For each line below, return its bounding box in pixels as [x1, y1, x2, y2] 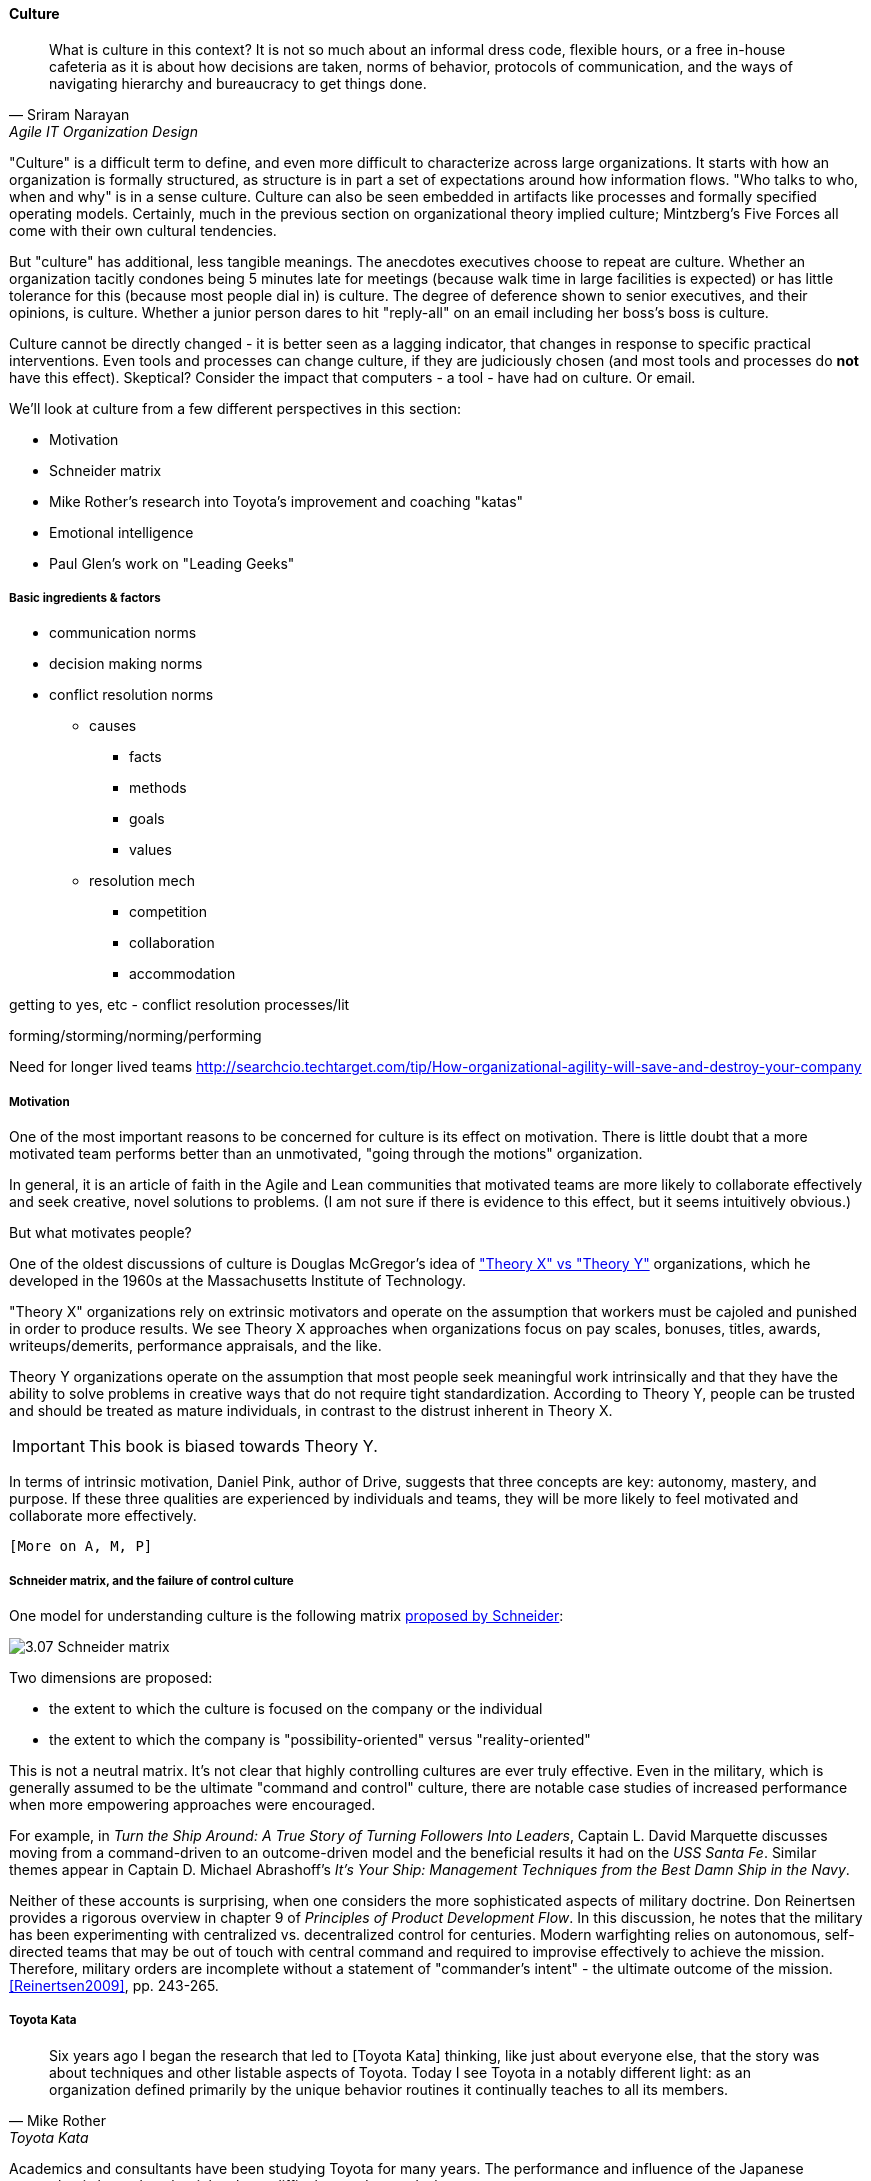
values [129, 841, 172, 859]
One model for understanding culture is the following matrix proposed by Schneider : [9, 1606, 564, 1624]
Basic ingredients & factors [9, 591, 161, 605]
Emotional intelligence [49, 523, 194, 541]
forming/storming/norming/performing [9, 1027, 262, 1045]
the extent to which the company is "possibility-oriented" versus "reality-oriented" [49, 1730, 591, 1748]
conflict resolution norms [49, 686, 214, 704]
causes [89, 717, 137, 735]
